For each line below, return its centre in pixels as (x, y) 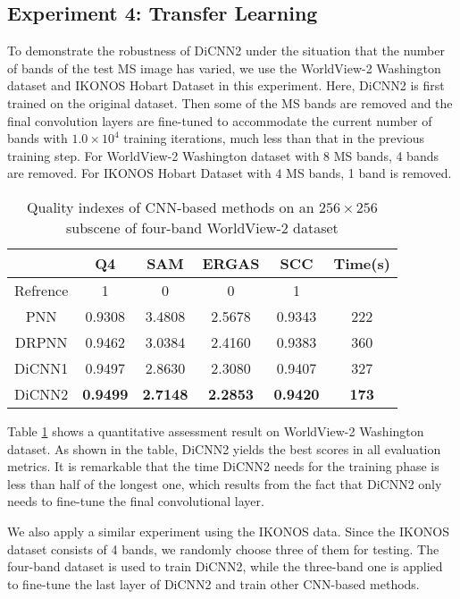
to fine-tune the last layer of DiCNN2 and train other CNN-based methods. (213, 583)
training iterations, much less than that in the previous (274, 138)
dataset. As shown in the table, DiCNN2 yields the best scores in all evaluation (224, 448)
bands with (38, 138)
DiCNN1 (42, 367)
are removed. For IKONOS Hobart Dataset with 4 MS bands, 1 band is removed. (230, 173)
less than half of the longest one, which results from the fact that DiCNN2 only (225, 483)
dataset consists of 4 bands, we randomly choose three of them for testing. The (223, 548)
